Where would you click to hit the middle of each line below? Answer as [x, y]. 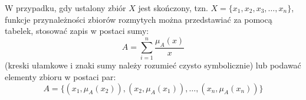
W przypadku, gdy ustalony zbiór [65, 8]
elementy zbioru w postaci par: [60, 76]
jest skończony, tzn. [173, 8]
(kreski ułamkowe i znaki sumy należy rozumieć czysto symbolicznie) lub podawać [153, 65]
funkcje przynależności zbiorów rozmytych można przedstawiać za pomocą [139, 19]
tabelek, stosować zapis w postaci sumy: [77, 31]
